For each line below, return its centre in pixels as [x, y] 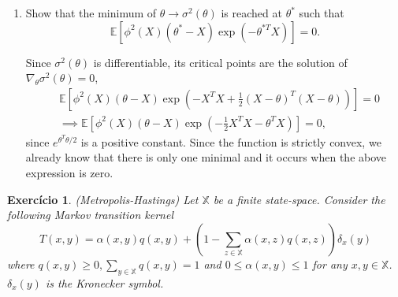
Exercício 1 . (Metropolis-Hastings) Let [103, 199]
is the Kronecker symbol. [104, 282]
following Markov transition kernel [90, 215]
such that [322, 13]
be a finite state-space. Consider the [299, 199]
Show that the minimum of [91, 13]
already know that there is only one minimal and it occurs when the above [206, 157]
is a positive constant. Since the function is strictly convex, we [231, 141]
